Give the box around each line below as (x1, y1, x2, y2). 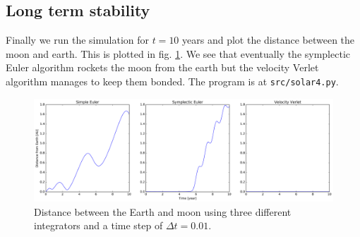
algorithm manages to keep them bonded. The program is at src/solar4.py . (6, 73, 339, 88)
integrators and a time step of (34, 218, 163, 233)
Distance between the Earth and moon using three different (34, 204, 292, 219)
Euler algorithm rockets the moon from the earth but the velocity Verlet (6, 60, 319, 75)
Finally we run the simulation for (6, 32, 149, 47)
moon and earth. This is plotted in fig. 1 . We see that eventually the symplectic (6, 46, 350, 61)
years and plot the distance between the (182, 32, 355, 47)
